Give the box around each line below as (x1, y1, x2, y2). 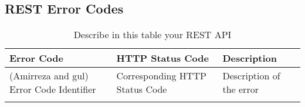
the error (222, 82, 259, 96)
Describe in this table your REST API (73, 28, 232, 42)
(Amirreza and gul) (9, 69, 89, 83)
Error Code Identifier (9, 82, 96, 96)
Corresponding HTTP (116, 69, 206, 83)
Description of (222, 69, 280, 83)
